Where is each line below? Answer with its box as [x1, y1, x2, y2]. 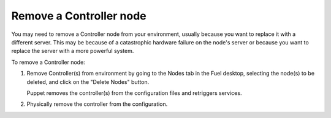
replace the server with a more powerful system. [11, 47, 134, 55]
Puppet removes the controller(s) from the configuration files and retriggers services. [26, 89, 242, 97]
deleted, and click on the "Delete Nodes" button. [26, 78, 150, 85]
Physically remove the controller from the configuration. [26, 100, 168, 108]
